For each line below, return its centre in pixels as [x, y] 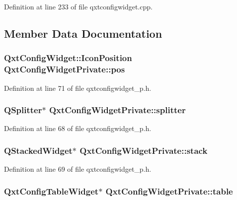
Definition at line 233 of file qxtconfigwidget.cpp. [78, 6]
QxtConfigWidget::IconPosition [68, 58]
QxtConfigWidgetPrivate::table [169, 191]
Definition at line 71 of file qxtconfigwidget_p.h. [78, 88]
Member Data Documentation [83, 33]
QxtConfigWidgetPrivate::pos [65, 69]
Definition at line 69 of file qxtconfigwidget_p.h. [78, 169]
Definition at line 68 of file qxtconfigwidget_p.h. [78, 128]
